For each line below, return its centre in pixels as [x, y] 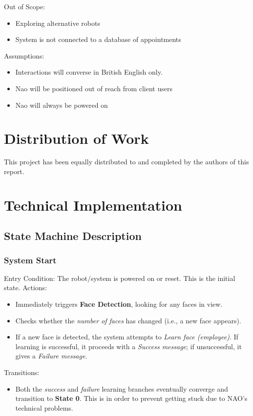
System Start [30, 260]
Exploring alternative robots [58, 23]
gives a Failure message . [51, 356]
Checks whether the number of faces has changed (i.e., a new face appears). [128, 320]
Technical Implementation [93, 205]
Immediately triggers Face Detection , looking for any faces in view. [119, 304]
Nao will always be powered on [62, 105]
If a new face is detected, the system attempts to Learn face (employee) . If [127, 337]
